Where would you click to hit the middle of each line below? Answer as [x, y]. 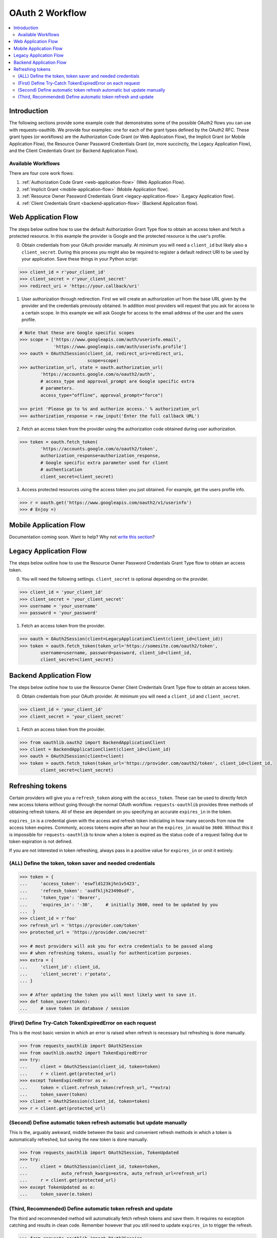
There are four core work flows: [42, 173]
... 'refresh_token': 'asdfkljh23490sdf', [77, 891]
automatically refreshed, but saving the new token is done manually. [78, 1139]
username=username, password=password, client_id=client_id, [116, 653]
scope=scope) [103, 361]
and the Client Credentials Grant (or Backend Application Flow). [74, 151]
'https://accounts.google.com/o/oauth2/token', [99, 449]
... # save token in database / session [74, 1008]
